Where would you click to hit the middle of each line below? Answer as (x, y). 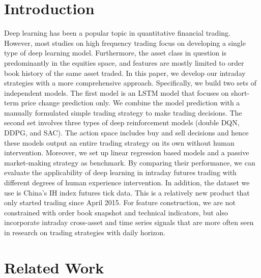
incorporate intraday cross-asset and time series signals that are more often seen (129, 222)
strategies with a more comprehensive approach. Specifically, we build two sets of (130, 83)
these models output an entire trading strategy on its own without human (119, 142)
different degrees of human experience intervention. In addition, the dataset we (127, 183)
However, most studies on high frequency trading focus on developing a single (125, 43)
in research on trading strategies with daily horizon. (85, 232)
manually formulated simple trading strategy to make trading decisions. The (123, 112)
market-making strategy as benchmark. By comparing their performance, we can (130, 162)
